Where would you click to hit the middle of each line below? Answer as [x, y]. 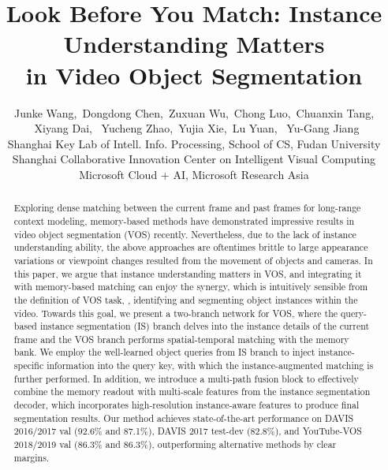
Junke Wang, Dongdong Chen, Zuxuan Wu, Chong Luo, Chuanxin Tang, [194, 112]
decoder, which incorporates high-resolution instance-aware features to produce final [187, 405]
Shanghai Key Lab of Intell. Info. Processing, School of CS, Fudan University [194, 143]
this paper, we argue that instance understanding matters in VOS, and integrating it [188, 273]
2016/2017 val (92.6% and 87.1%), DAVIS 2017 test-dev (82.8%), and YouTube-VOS [188, 431]
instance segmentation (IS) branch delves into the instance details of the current [205, 326]
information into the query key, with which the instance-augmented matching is [210, 366]
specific [29, 366]
